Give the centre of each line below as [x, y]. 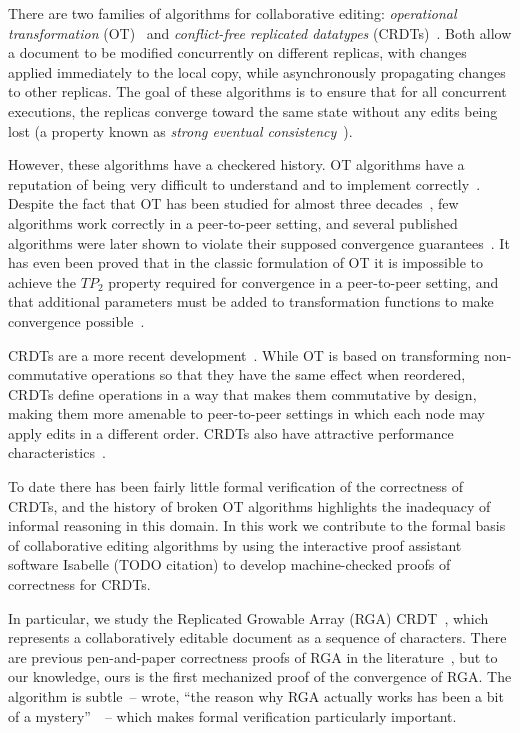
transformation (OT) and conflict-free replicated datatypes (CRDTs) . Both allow [260, 32]
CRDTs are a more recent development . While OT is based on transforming [244, 354]
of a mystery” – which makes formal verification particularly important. [232, 715]
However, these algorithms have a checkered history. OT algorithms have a [236, 164]
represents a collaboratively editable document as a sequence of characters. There [257, 637]
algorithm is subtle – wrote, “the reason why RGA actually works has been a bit [256, 696]
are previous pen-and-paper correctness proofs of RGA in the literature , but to [253, 656]
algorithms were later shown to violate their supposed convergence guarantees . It [259, 242]
